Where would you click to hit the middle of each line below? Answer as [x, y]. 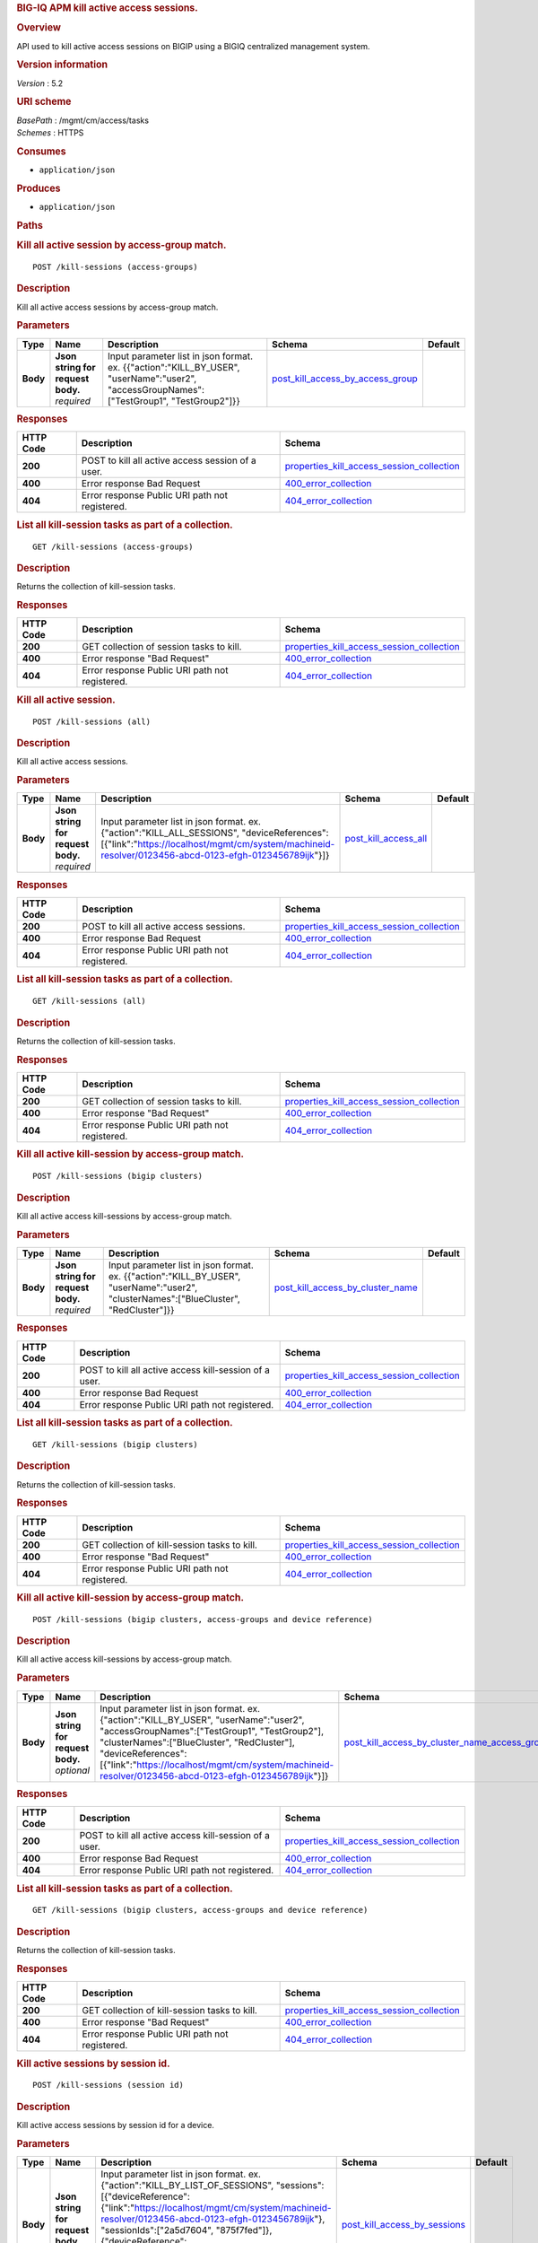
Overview [39, 28]
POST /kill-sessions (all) [92, 721]
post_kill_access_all [386, 839]
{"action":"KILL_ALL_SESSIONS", [169, 833]
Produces [39, 188]
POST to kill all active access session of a [169, 460]
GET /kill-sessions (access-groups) [113, 546]
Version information [62, 65]
